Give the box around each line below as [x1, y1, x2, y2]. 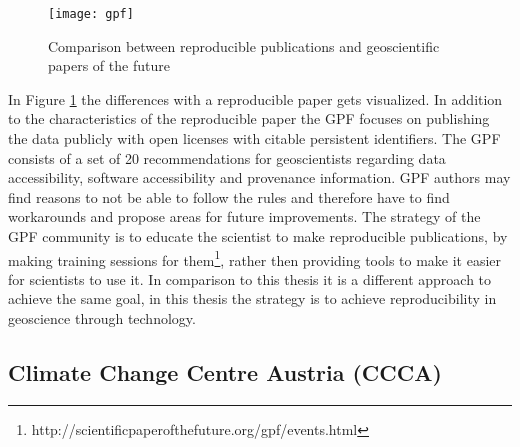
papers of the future [48, 55, 170, 76]
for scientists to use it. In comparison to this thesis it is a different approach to [8, 268, 492, 289]
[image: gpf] [48, 7, 134, 21]
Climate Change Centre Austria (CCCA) [8, 357, 442, 388]
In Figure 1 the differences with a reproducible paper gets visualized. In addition [8, 88, 503, 109]
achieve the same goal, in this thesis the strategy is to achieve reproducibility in [8, 288, 497, 309]
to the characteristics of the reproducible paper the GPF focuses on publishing [8, 108, 490, 129]
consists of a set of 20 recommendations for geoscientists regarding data [8, 147, 446, 168]
